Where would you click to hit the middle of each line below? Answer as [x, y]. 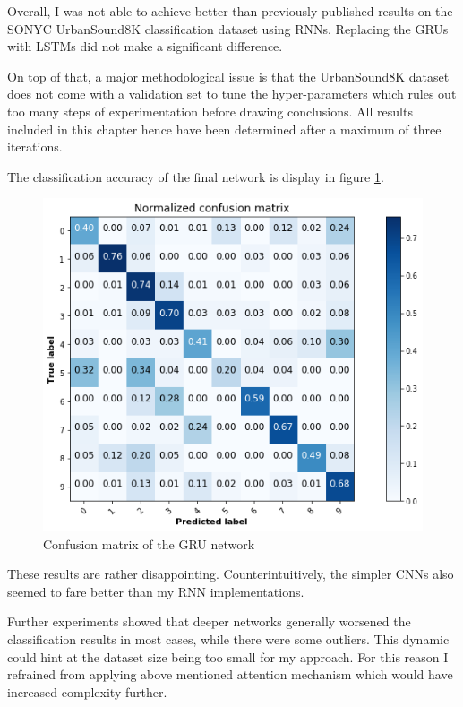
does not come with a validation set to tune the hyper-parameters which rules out [232, 94]
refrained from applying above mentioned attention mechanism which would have [230, 674]
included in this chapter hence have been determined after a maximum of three [224, 129]
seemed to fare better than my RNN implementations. [156, 591]
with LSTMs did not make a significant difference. [145, 46]
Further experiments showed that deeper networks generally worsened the [209, 621]
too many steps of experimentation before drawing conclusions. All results [210, 111]
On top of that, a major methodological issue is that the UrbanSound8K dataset [228, 76]
